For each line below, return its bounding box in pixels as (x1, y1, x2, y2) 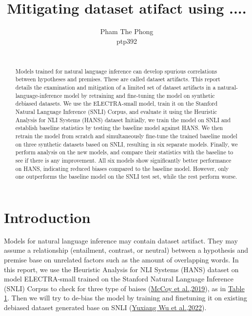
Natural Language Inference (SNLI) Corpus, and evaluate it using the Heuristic (15, 107, 217, 115)
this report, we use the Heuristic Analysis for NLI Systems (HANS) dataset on (4, 264, 239, 274)
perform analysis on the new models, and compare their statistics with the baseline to (15, 148, 233, 156)
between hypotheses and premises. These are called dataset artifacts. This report (15, 75, 220, 83)
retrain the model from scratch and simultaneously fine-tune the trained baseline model (15, 131, 237, 140)
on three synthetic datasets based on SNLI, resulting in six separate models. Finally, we (15, 140, 238, 148)
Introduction (4, 207, 91, 227)
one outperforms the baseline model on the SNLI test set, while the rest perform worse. (15, 172, 237, 181)
